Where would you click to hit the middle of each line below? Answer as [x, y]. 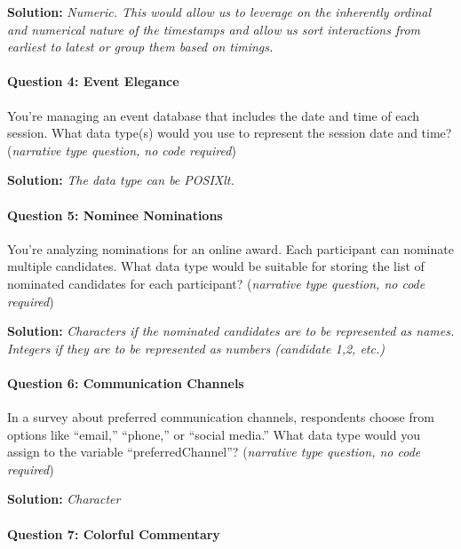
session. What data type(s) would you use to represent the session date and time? [230, 133]
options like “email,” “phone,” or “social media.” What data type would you [214, 434]
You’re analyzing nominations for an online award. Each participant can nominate [230, 248]
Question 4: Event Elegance [93, 81]
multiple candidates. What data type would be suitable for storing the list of [216, 266]
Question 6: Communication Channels [126, 382]
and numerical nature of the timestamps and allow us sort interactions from [214, 29]
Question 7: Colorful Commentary [114, 533]
